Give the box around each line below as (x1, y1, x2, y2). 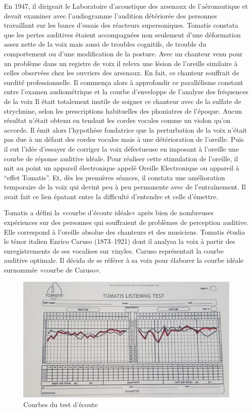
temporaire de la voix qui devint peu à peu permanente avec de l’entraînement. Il (4, 182, 246, 192)
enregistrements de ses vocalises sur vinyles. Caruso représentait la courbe (4, 245, 224, 256)
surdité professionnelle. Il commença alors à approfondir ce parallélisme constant (4, 77, 244, 87)
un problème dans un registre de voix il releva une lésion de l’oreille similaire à (4, 58, 238, 68)
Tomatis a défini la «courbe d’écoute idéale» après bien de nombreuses (4, 207, 214, 218)
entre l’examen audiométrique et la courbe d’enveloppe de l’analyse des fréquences (4, 86, 249, 97)
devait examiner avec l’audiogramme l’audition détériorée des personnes (4, 10, 218, 20)
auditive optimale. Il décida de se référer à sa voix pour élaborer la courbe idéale (4, 255, 244, 265)
